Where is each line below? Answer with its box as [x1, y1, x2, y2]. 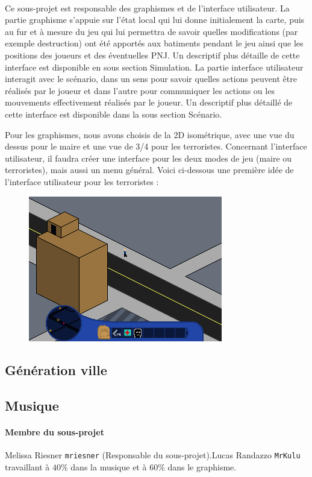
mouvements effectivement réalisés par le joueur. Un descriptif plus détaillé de [5, 96, 293, 109]
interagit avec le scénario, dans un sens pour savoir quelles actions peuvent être [5, 72, 297, 85]
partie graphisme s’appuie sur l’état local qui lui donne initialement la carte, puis [5, 13, 305, 26]
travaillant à [5, 461, 50, 473]
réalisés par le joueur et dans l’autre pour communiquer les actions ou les [5, 84, 275, 96]
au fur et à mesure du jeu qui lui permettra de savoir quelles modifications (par [5, 25, 298, 37]
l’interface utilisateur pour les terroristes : [5, 175, 159, 188]
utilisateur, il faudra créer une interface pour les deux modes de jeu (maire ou [5, 151, 292, 164]
